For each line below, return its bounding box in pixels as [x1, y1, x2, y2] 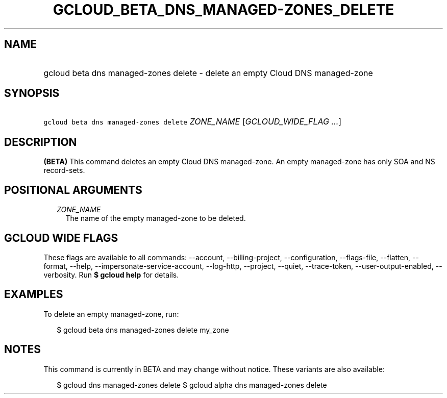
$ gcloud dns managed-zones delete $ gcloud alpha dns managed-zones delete [57, 380, 327, 389]
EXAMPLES [4, 288, 63, 301]
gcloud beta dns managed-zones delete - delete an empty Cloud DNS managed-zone [43, 67, 373, 78]
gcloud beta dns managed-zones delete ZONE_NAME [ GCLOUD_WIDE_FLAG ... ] [43, 116, 342, 127]
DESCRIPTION [4, 135, 77, 148]
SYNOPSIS [4, 87, 60, 100]
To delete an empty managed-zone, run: [43, 309, 179, 318]
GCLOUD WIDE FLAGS [4, 231, 118, 244]
